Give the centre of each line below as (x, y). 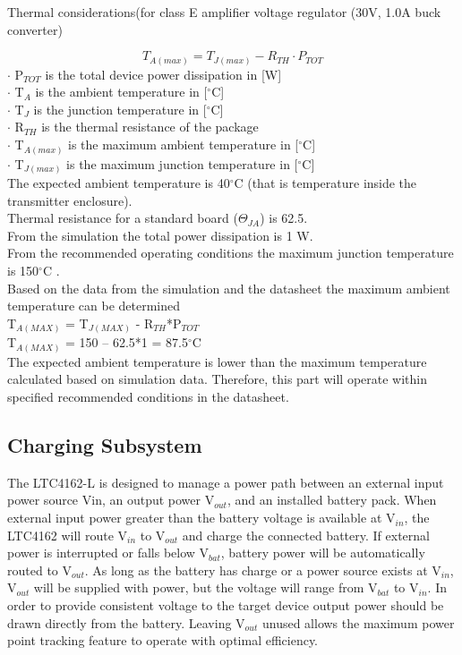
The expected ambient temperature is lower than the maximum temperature (217, 361)
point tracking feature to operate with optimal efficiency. (163, 640)
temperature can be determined (94, 306)
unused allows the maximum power (358, 622)
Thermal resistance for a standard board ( (123, 218)
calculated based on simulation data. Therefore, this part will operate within (218, 379)
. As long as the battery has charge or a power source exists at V (263, 570)
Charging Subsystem (105, 445)
